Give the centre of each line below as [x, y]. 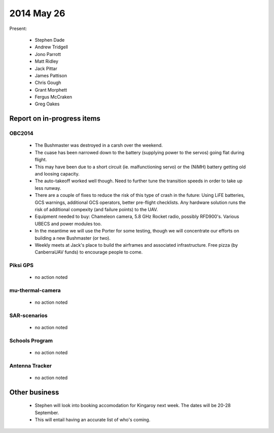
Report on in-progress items [55, 119]
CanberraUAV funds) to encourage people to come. [89, 252]
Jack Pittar [46, 68]
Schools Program [31, 340]
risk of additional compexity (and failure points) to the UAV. [96, 209]
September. [47, 413]
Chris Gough [48, 83]
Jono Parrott [48, 54]
